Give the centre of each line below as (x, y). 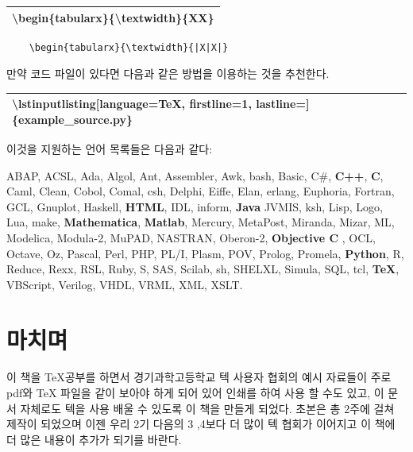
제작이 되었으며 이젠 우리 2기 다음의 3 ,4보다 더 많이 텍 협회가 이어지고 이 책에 (201, 424)
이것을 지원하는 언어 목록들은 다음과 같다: (110, 148)
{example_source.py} (73, 119)
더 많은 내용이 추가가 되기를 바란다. (94, 439)
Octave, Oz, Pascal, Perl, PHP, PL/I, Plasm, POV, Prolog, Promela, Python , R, (205, 253)
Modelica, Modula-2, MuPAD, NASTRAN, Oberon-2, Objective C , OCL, (191, 237)
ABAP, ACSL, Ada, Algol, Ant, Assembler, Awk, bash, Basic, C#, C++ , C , (195, 175)
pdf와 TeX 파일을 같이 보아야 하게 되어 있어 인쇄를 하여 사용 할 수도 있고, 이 (195, 393)
